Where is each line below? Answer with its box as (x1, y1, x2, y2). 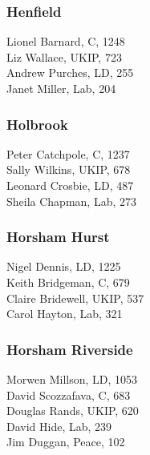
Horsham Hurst (6, 227, 110, 247)
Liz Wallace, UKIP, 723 (6, 48, 122, 65)
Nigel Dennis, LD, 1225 (6, 258, 121, 275)
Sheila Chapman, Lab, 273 (6, 192, 136, 209)
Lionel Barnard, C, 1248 (6, 33, 125, 50)
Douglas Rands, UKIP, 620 (6, 402, 139, 419)
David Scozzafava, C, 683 (6, 386, 131, 403)
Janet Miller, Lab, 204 (6, 80, 116, 96)
